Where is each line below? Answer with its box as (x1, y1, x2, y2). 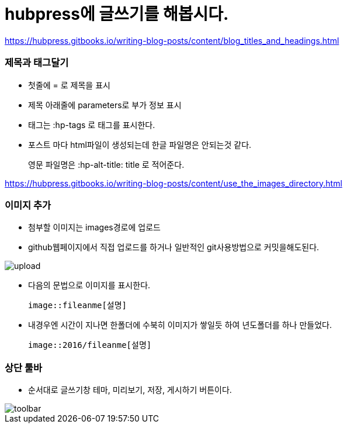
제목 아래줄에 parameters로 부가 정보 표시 (28, 99, 182, 110)
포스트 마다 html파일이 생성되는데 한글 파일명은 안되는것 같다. (28, 139, 252, 150)
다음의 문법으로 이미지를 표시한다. (28, 280, 151, 291)
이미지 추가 (5, 199, 51, 211)
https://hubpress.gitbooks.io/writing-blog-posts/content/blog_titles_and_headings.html (5, 35, 339, 46)
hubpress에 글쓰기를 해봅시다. (5, 4, 229, 24)
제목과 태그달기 (5, 57, 69, 69)
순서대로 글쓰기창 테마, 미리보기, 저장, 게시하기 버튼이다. (28, 385, 232, 395)
